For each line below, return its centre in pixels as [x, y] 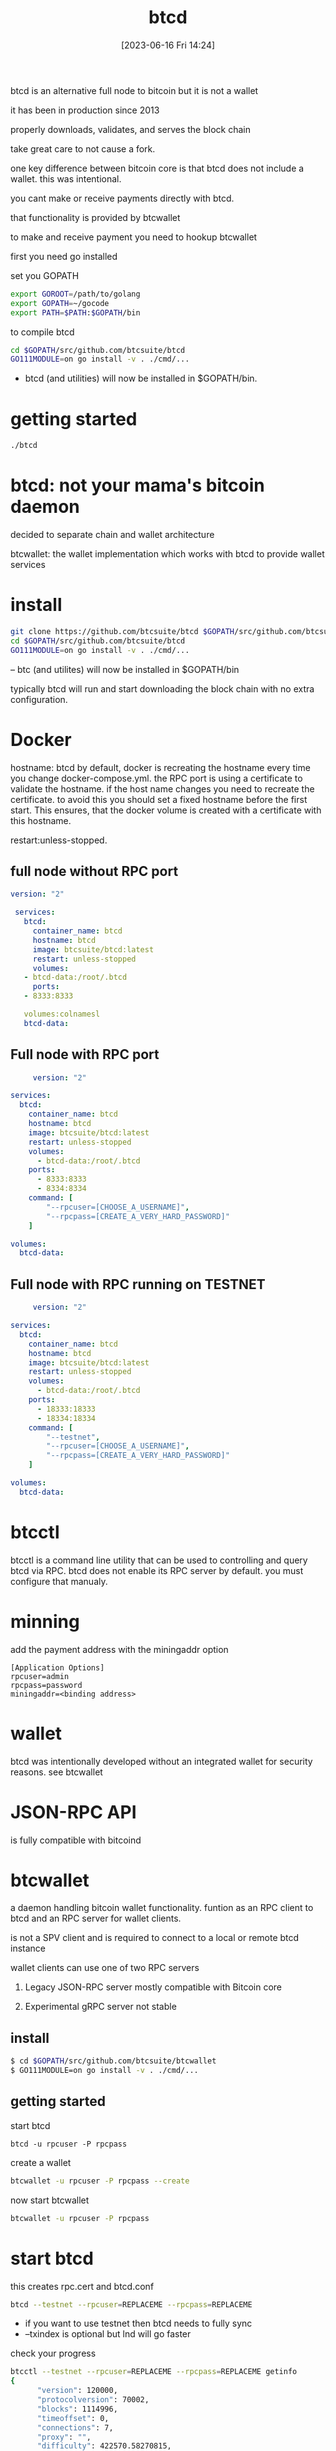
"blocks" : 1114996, [77, 2409]
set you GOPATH [45, 275]
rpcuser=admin [40, 1676]
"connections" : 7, [75, 2427]
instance [28, 1948]
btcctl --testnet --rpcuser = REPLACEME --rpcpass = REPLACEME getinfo [154, 2372]
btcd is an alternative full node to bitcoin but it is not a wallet [134, 90]
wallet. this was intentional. [66, 178]
